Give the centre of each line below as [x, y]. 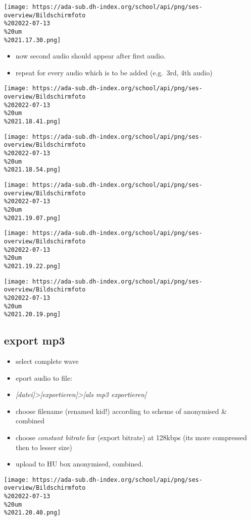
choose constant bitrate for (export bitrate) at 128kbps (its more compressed [131, 437]
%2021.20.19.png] [32, 315]
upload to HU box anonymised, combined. [79, 464]
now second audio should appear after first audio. [91, 56]
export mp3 [34, 340]
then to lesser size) [44, 447]
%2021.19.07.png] [32, 218]
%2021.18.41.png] [32, 122]
